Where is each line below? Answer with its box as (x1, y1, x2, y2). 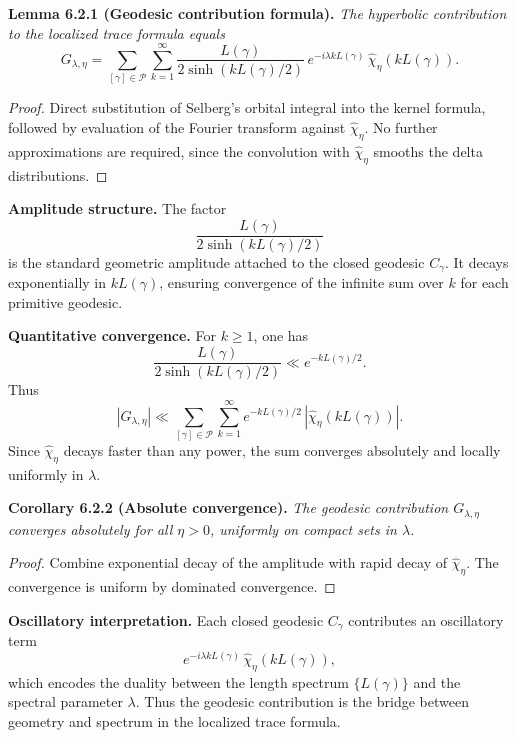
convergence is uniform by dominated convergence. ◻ (8, 576, 336, 597)
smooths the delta (373, 140, 483, 161)
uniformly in (8, 463, 84, 484)
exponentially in (8, 272, 107, 293)
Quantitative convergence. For (8, 325, 216, 346)
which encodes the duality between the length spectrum (8, 671, 349, 692)
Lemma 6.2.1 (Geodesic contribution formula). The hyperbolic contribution (8, 3, 507, 23)
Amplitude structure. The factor (8, 198, 227, 219)
